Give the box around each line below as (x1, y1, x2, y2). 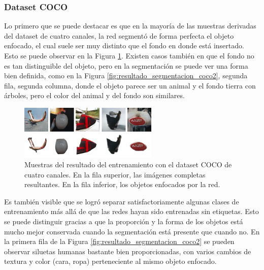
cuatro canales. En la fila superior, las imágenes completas (24, 169, 206, 179)
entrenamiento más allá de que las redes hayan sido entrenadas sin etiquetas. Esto (4, 206, 259, 217)
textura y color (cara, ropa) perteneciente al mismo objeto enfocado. (4, 256, 217, 266)
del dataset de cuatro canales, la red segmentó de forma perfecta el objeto (4, 30, 234, 41)
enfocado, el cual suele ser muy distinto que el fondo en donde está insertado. (4, 40, 244, 51)
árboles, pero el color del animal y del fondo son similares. (4, 90, 185, 101)
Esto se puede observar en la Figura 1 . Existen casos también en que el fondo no (4, 50, 254, 61)
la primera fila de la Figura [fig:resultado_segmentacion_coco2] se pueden (4, 236, 235, 247)
